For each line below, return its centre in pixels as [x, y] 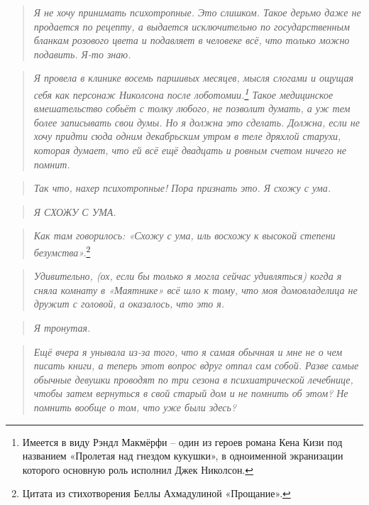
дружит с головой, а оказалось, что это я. [129, 304]
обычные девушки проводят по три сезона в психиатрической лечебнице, [193, 379]
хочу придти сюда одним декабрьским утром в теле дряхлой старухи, [187, 136]
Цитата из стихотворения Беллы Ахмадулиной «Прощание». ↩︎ [156, 493]
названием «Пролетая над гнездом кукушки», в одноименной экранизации [183, 456]
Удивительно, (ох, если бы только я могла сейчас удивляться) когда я [188, 276]
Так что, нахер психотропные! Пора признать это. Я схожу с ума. [182, 188]
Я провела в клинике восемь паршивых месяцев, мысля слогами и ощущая [193, 78]
